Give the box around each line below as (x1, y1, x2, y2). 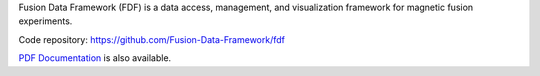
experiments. (18, 15, 73, 27)
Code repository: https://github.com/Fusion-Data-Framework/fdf (18, 33, 285, 45)
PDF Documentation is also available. (18, 52, 172, 64)
